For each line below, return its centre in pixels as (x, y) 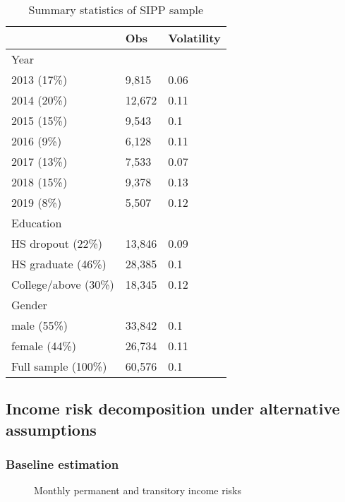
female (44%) (44, 346)
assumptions (51, 429)
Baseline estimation (62, 464)
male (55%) (40, 325)
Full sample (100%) (59, 366)
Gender (29, 305)
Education (37, 223)
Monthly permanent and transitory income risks (138, 490)
